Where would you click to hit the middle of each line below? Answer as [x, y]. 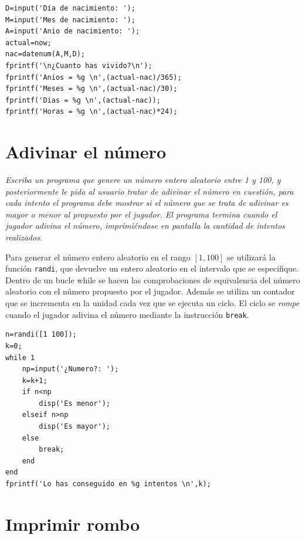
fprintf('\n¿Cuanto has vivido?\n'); [79, 65]
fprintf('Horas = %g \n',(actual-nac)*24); [91, 112]
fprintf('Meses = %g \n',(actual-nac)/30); [91, 89]
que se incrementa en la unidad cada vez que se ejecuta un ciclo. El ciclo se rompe [152, 303]
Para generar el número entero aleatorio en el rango [98, 257]
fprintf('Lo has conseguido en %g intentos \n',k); [108, 484]
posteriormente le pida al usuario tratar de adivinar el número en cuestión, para [150, 191]
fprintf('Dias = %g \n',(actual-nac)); [83, 100]
